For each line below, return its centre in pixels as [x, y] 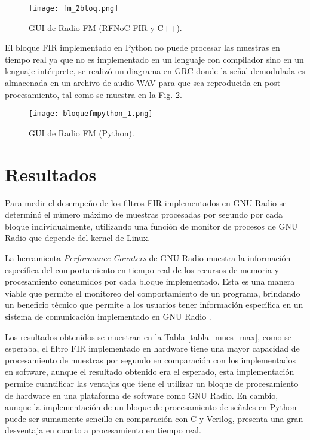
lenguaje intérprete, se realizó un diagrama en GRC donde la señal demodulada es [155, 71]
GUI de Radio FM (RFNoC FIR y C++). [105, 27]
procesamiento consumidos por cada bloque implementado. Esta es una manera [150, 281]
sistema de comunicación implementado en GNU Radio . [108, 316]
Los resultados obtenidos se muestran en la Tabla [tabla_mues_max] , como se [148, 336]
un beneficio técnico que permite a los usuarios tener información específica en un [154, 305]
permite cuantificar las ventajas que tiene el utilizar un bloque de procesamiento [152, 383]
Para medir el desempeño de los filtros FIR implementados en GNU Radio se [146, 202]
